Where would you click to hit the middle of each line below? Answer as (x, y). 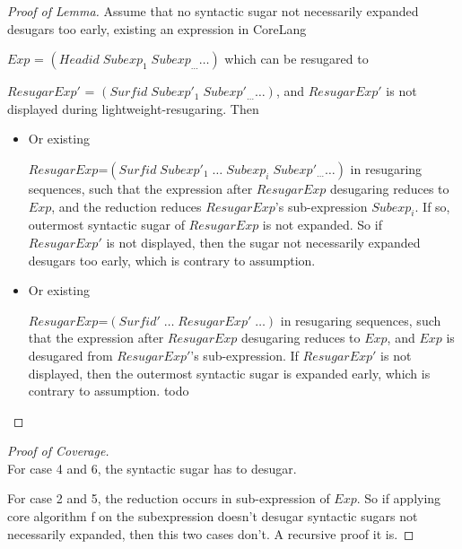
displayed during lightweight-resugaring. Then (133, 108)
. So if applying (399, 498)
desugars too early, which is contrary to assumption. (172, 260)
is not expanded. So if (322, 225)
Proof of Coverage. (58, 451)
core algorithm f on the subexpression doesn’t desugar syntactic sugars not (213, 516)
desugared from (70, 355)
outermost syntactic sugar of (106, 225)
